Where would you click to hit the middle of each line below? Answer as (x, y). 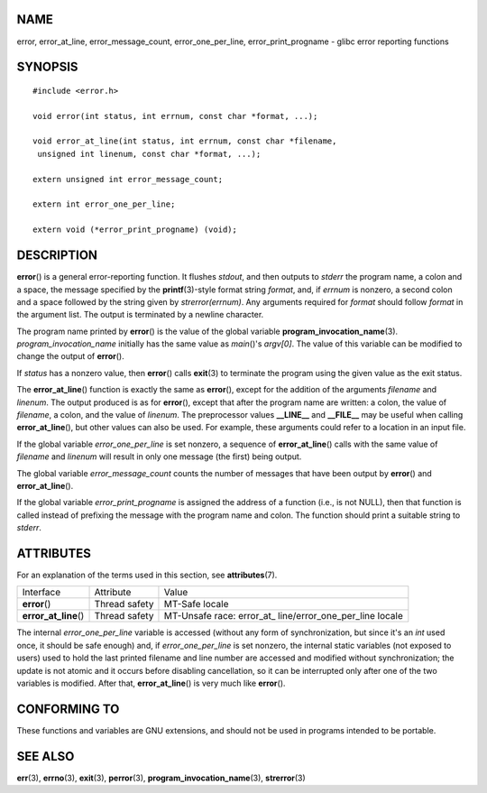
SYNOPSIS (47, 67)
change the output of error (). (71, 356)
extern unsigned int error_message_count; (128, 179)
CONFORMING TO (68, 709)
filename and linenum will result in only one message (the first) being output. (159, 456)
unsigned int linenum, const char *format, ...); (149, 154)
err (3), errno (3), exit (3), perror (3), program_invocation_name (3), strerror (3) (161, 778)
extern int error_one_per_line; (104, 204)
